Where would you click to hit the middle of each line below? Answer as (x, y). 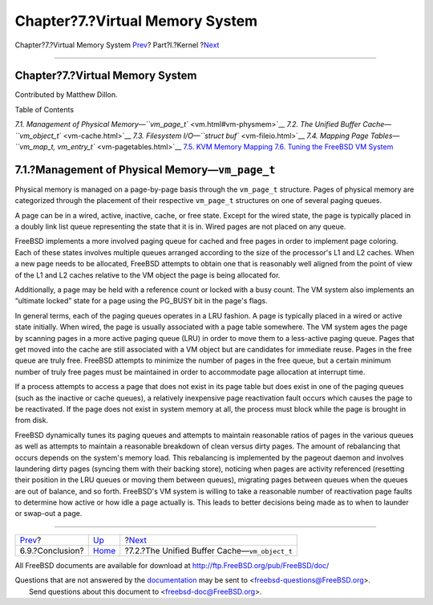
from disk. (31, 420)
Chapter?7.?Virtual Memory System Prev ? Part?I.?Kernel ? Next (117, 45)
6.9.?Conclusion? (52, 550)
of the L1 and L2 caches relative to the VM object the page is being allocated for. (148, 275)
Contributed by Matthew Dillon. (66, 95)
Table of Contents (45, 109)
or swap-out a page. (49, 514)
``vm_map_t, (35, 147)
